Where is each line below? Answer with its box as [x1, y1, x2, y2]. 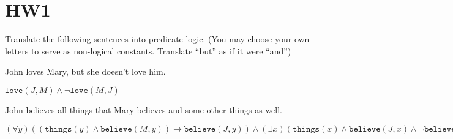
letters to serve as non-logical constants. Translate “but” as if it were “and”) [5, 44, 291, 57]
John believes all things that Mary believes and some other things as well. [5, 103, 282, 116]
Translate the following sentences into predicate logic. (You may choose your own [5, 32, 310, 45]
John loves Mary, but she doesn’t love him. [5, 65, 166, 78]
